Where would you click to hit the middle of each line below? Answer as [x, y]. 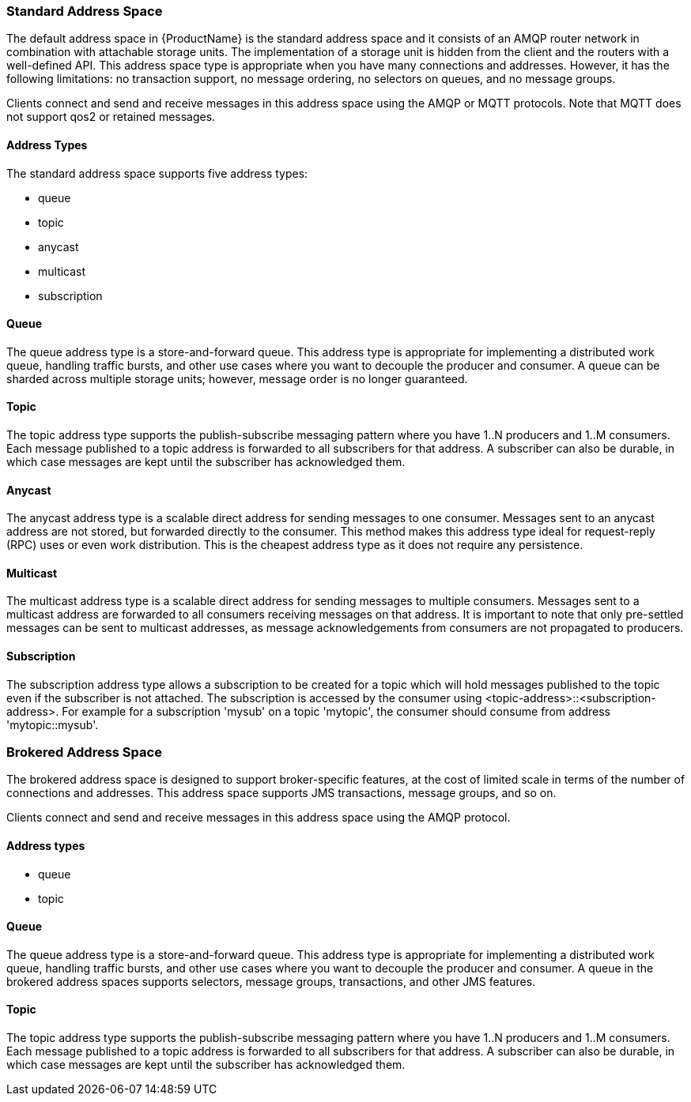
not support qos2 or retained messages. [111, 117]
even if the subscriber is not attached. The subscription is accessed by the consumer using [244, 698]
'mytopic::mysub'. [53, 724]
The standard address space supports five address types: [157, 173]
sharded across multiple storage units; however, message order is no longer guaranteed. [237, 378]
